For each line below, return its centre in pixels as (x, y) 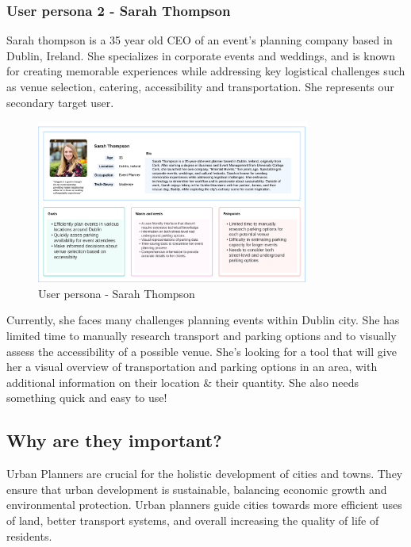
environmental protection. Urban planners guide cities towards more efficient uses (204, 505)
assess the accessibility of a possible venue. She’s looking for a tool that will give (202, 351)
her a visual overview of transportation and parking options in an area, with (192, 367)
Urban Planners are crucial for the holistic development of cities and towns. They (205, 474)
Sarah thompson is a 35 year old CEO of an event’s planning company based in (200, 40)
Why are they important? (114, 440)
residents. (29, 536)
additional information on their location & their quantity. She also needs (183, 382)
